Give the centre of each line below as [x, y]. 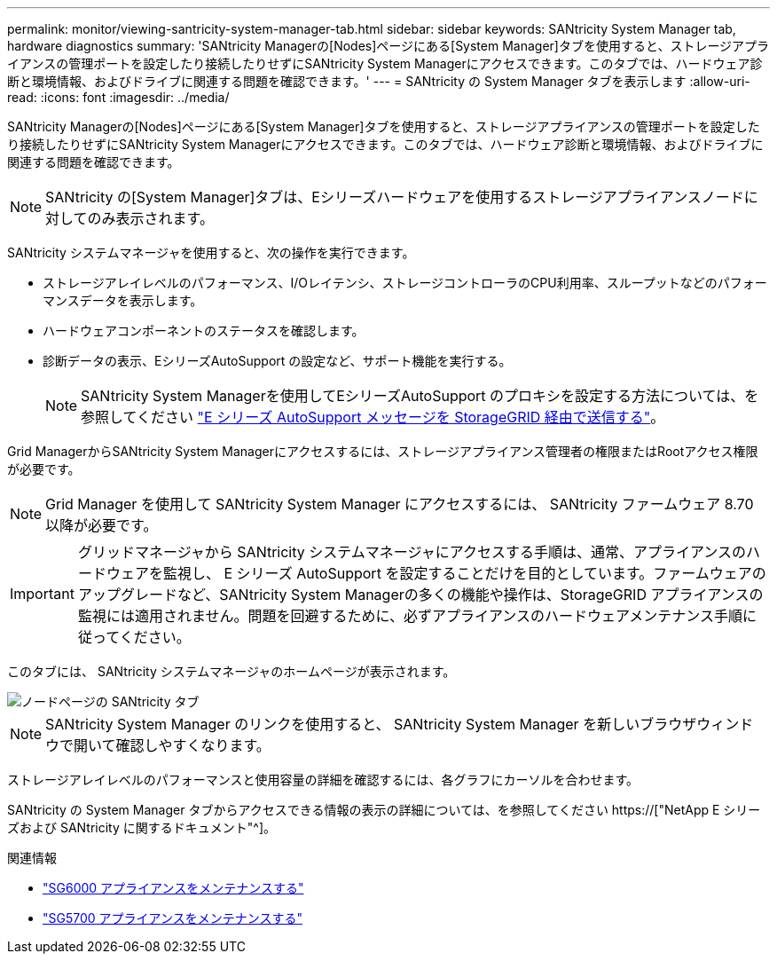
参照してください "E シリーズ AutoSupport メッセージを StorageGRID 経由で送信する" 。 [373, 417]
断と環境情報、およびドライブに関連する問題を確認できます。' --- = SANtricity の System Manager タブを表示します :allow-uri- [379, 81]
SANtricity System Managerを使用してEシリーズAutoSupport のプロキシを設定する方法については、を [420, 396]
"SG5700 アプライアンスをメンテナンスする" [173, 918]
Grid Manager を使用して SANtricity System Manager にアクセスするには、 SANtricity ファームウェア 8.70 [400, 504]
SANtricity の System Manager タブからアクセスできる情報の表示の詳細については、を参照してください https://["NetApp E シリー [384, 810]
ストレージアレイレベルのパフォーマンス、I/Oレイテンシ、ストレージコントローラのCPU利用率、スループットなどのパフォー [405, 283]
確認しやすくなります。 [193, 745]
